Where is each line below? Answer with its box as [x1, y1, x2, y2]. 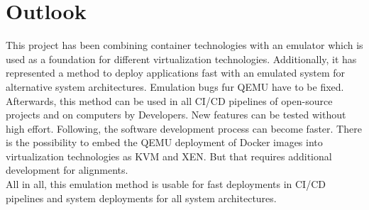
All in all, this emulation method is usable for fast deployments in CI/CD [6, 177, 326, 192]
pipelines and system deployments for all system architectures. [6, 190, 277, 205]
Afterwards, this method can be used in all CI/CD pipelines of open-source [6, 93, 333, 108]
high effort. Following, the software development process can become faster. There [6, 121, 362, 136]
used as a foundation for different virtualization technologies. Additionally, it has [6, 51, 357, 66]
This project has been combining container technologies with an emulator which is [6, 38, 363, 52]
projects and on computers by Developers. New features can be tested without [6, 107, 346, 122]
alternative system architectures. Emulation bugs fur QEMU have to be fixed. [6, 79, 344, 94]
